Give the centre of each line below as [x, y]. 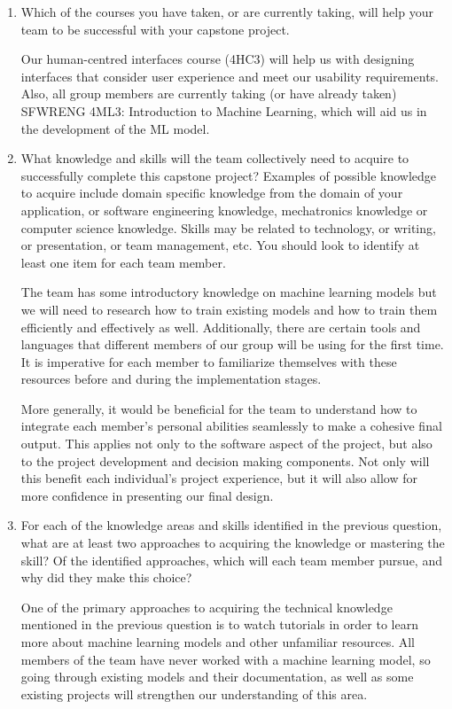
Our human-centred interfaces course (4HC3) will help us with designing [218, 59]
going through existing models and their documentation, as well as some [217, 677]
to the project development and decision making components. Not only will [225, 460]
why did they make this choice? [106, 577]
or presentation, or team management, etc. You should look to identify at [220, 245]
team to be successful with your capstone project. [155, 29]
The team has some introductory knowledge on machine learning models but [229, 292]
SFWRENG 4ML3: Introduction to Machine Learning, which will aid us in [224, 110]
